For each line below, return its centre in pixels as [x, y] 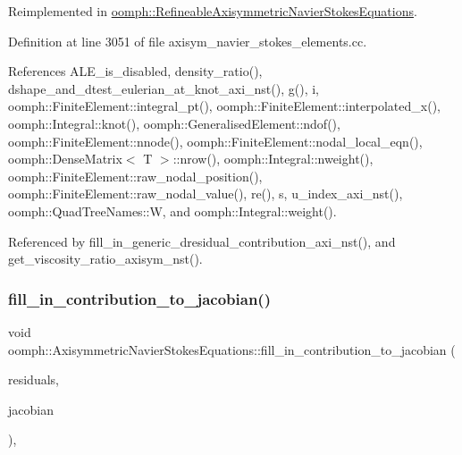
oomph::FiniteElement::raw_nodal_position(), [135, 176]
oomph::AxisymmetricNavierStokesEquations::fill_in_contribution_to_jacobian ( [232, 349]
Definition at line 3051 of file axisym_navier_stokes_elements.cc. [188, 41]
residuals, [34, 379]
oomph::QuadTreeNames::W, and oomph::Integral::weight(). [172, 211]
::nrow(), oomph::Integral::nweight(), [273, 159]
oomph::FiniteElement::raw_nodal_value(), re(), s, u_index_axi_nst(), [206, 194]
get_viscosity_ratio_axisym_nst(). [105, 259]
